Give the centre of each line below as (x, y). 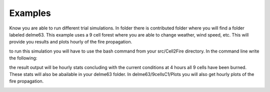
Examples (30, 13)
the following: (23, 58)
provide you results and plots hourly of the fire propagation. (71, 42)
